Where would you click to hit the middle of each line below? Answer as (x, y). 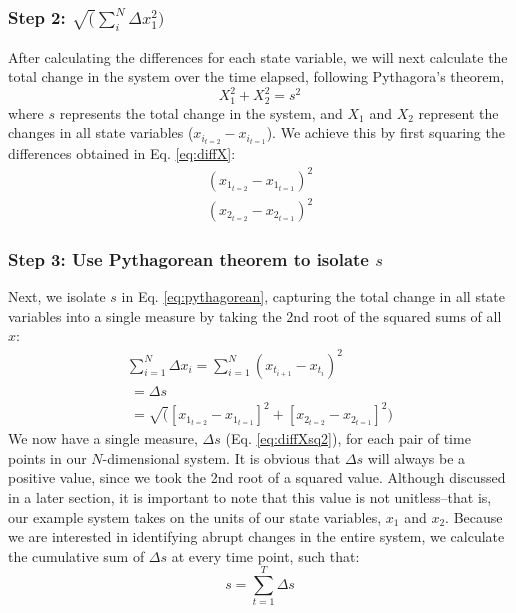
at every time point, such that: (265, 555)
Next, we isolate (57, 296)
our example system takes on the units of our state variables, (195, 516)
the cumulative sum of (76, 555)
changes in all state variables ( (101, 132)
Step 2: (37, 16)
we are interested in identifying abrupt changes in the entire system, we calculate (256, 536)
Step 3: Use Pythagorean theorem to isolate (188, 258)
